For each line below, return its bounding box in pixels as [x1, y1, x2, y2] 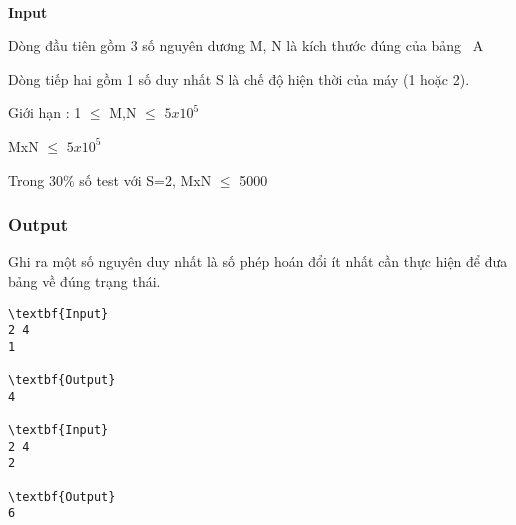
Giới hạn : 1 [8, 102, 82, 123]
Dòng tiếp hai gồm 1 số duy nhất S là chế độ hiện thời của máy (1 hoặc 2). [8, 68, 470, 89]
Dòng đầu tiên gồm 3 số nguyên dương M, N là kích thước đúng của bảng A [8, 35, 484, 56]
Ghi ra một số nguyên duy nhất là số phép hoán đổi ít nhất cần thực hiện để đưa [8, 251, 508, 272]
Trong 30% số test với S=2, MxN [8, 169, 212, 190]
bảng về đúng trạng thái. [8, 270, 161, 291]
